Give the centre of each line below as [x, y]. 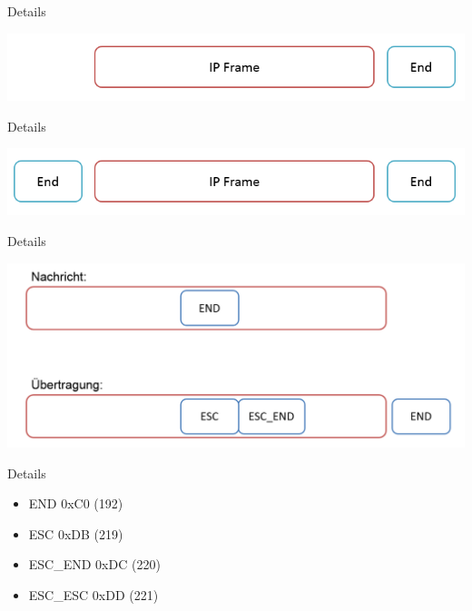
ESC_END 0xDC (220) [94, 564]
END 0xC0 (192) [76, 503]
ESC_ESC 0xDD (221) [93, 594]
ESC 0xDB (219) [76, 533]
